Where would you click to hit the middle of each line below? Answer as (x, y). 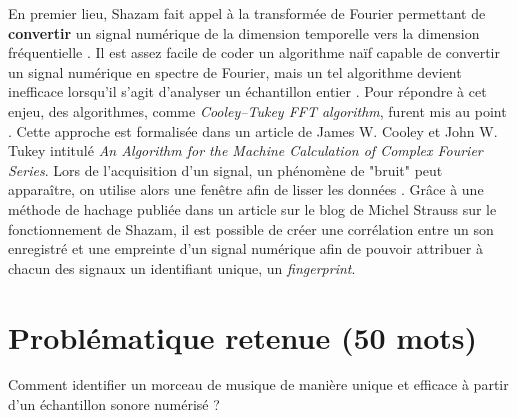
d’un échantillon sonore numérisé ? (114, 404)
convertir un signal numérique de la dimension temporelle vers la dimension (244, 32)
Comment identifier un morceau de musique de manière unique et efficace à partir (258, 384)
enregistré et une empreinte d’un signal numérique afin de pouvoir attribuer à (245, 248)
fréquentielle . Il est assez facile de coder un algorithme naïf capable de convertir (254, 52)
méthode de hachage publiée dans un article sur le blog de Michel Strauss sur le (252, 208)
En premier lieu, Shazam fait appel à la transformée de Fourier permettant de (247, 13)
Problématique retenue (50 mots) (243, 336)
